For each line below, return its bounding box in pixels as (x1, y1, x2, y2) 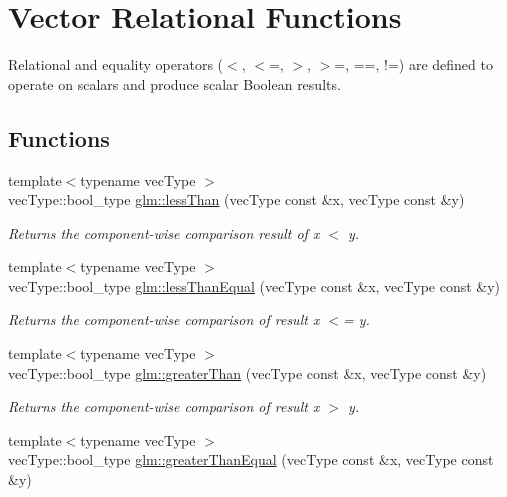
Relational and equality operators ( (8, 54, 224, 75)
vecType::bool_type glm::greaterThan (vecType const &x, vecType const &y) (8, 362, 487, 383)
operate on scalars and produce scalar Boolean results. (8, 73, 341, 94)
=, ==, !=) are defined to (334, 54, 493, 75)
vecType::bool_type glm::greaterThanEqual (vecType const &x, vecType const (8, 449, 494, 470)
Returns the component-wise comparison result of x (8, 222, 320, 243)
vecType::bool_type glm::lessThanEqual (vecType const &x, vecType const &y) (8, 275, 501, 296)
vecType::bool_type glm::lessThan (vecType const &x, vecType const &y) (8, 189, 465, 210)
